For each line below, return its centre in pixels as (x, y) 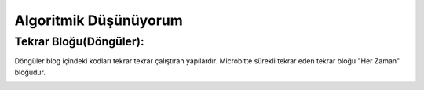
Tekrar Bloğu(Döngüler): (79, 41)
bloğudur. (30, 72)
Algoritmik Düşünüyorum (99, 20)
